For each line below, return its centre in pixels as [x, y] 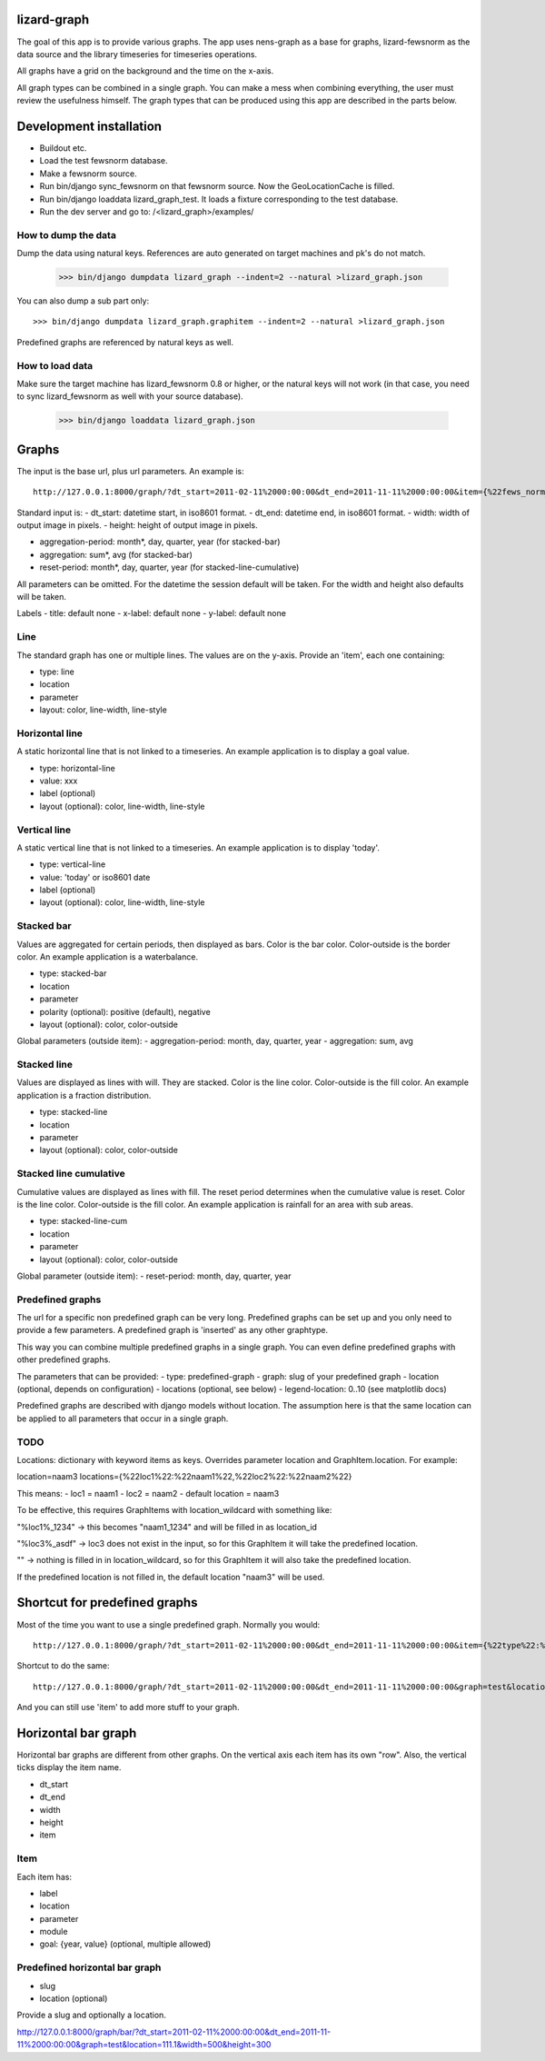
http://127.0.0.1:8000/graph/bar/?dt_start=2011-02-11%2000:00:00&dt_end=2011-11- [174, 2032]
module [54, 1932]
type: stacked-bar [73, 973]
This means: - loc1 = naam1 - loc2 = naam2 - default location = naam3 [148, 1493]
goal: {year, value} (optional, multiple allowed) [125, 1944]
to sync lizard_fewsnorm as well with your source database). [130, 396]
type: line [57, 672]
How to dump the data [67, 234]
